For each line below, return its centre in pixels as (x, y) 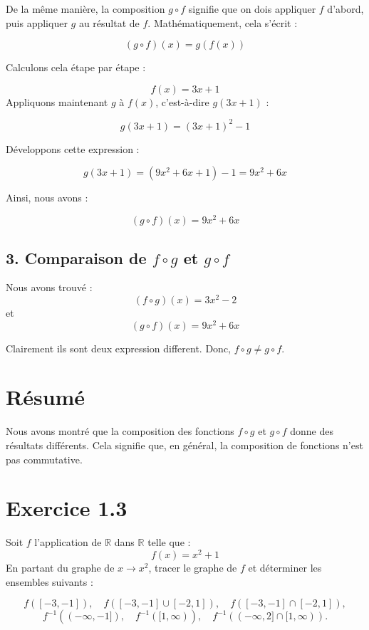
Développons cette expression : (73, 148)
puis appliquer (37, 22)
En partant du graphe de (60, 567)
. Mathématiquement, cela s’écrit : (223, 22)
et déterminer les (285, 567)
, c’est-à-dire (182, 101)
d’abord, (345, 9)
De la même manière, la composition (85, 9)
